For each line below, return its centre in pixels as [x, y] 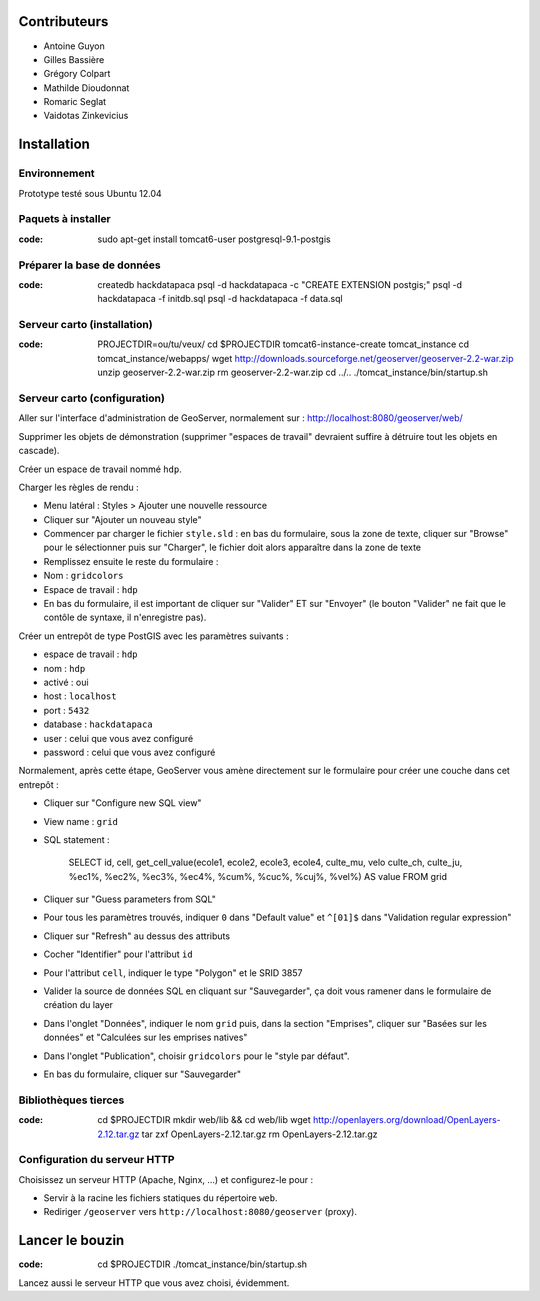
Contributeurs [63, 21]
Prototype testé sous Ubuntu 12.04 [90, 193]
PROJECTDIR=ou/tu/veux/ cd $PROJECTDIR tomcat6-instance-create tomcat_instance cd [283, 344]
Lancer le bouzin [71, 1240]
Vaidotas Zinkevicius [86, 116]
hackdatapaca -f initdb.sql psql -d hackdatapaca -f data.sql [220, 299]
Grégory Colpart [77, 74]
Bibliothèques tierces [71, 1100]
